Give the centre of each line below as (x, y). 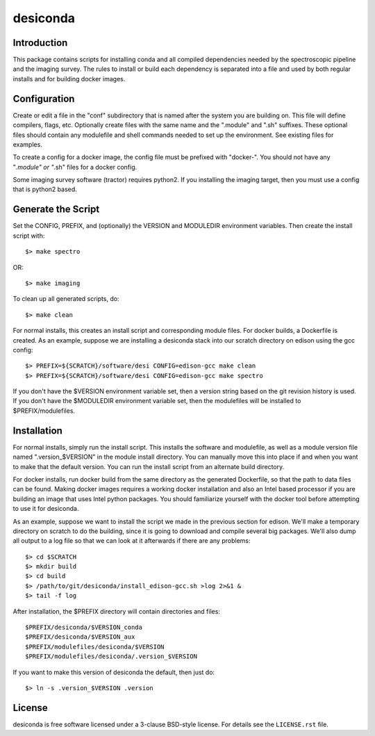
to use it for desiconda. (46, 509)
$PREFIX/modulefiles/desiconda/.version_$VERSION (111, 656)
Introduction (40, 43)
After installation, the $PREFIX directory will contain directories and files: (116, 611)
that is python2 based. (45, 189)
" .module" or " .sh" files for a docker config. (75, 167)
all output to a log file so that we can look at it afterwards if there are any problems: (132, 541)
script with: (29, 236)
